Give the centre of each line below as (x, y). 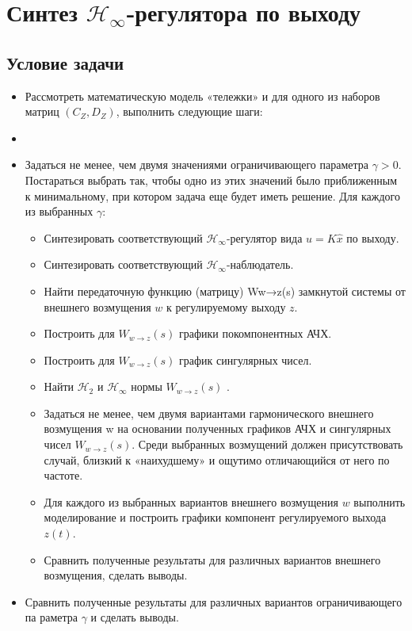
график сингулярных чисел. (246, 359)
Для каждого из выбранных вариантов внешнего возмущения (191, 501)
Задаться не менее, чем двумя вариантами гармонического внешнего (209, 413)
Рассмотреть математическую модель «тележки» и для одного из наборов (202, 96)
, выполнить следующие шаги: (189, 111)
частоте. (63, 475)
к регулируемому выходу (226, 306)
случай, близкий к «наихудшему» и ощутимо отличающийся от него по (217, 459)
